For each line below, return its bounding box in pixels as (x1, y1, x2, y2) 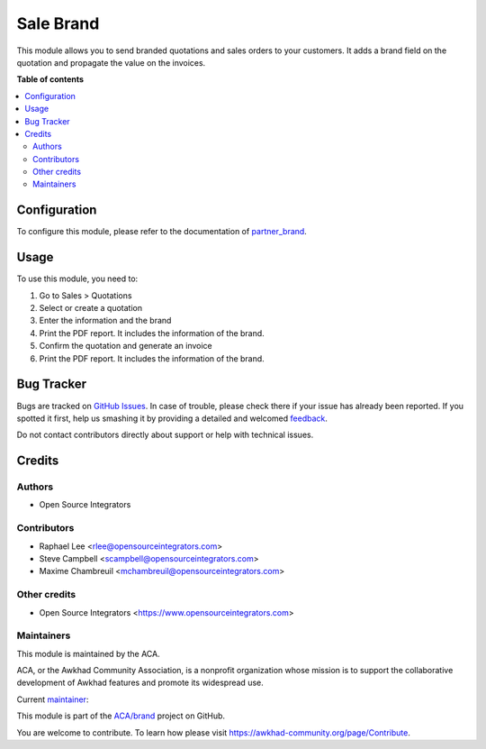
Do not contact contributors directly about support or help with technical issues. (16, 429, 314, 441)
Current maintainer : (16, 694, 89, 705)
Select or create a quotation (39, 303, 143, 314)
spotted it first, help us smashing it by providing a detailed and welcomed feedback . (16, 413, 328, 424)
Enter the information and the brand (39, 315, 172, 326)
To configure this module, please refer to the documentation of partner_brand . (16, 226, 308, 237)
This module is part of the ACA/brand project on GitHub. (16, 710, 225, 721)
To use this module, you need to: (16, 273, 139, 284)
